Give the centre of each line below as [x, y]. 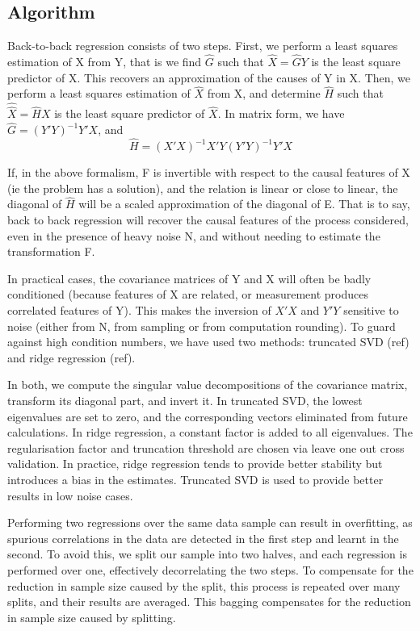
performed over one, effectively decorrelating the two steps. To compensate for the [210, 569]
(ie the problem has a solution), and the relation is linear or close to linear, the [203, 188]
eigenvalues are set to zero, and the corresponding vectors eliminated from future [208, 416]
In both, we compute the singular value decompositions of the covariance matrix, [208, 384]
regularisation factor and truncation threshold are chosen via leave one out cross [206, 447]
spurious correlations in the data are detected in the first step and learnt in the [203, 538]
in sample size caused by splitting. [92, 617]
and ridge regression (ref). [71, 357]
